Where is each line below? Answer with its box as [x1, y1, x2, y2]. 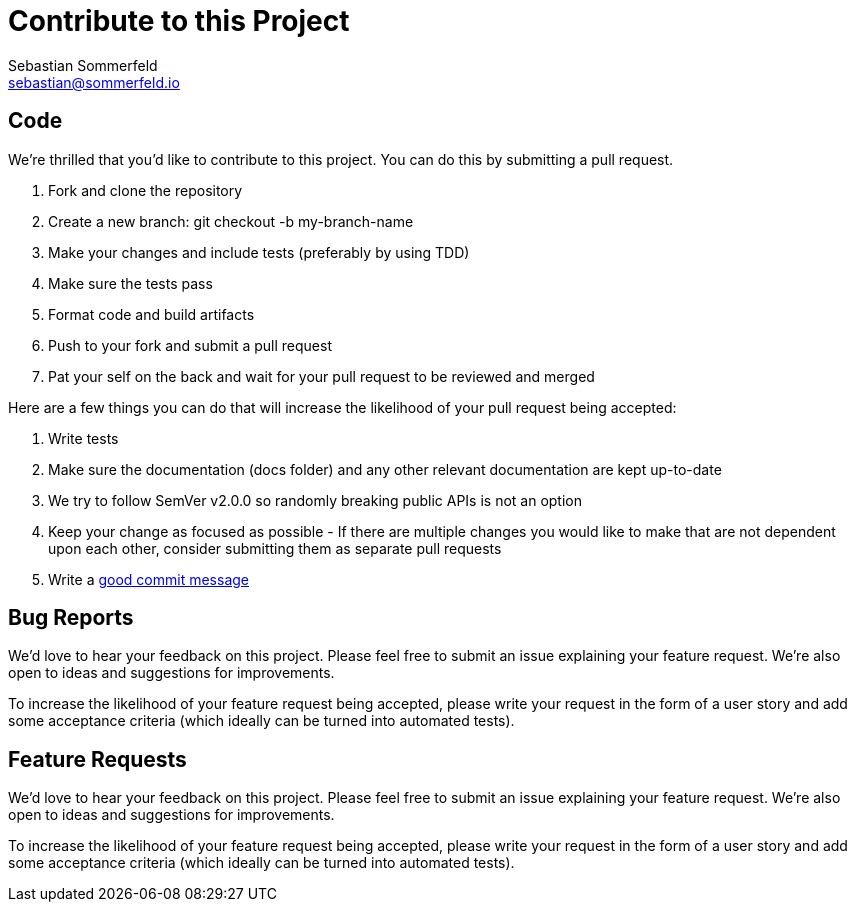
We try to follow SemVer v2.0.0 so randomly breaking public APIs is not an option [48, 491, 583, 509]
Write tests [48, 429, 119, 447]
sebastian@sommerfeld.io [8, 73, 180, 91]
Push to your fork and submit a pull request [48, 336, 332, 354]
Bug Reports [8, 605, 134, 631]
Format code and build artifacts [48, 305, 255, 323]
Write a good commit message [48, 570, 249, 588]
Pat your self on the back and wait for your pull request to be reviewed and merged [48, 367, 595, 385]
